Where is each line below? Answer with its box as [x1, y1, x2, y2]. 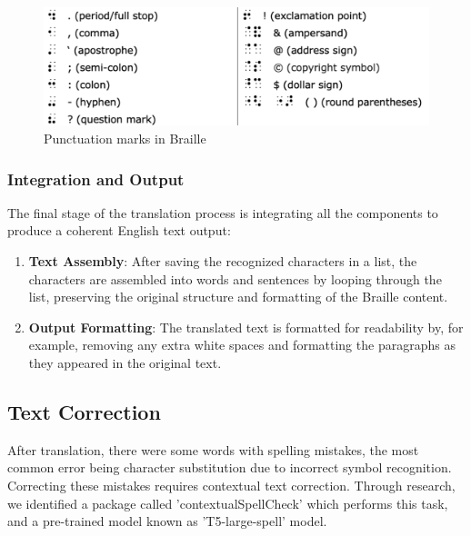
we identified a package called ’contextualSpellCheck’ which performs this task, [7, 493, 448, 512]
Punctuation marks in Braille [44, 129, 206, 148]
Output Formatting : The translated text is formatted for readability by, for [28, 317, 464, 336]
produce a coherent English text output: [7, 221, 231, 240]
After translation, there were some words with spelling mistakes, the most [7, 440, 419, 459]
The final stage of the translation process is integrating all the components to [7, 203, 438, 222]
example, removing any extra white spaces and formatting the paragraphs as [28, 335, 456, 354]
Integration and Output [7, 167, 185, 190]
